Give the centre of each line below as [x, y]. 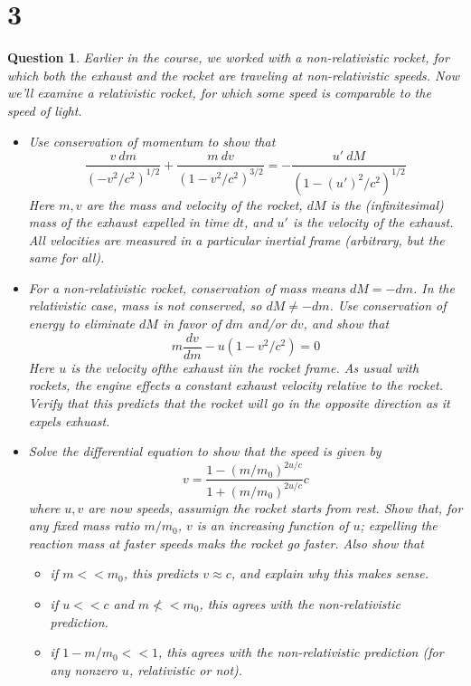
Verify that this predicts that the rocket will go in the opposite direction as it [239, 402]
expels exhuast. [69, 420]
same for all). [66, 257]
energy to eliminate [81, 324]
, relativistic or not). [186, 669]
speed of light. [45, 110]
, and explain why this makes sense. [330, 573]
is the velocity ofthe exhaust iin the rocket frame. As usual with [245, 367]
